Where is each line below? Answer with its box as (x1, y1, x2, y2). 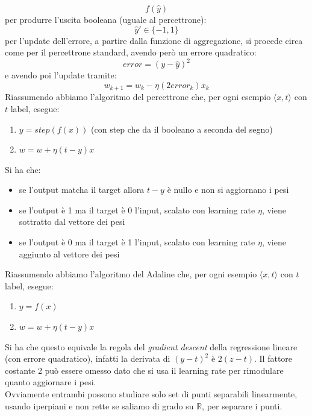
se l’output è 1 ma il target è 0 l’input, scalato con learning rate (19, 203, 255, 216)
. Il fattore (254, 352, 293, 365)
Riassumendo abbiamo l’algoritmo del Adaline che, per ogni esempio (5, 268, 257, 280)
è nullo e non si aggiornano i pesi (167, 183, 289, 196)
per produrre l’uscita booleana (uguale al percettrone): (5, 13, 207, 25)
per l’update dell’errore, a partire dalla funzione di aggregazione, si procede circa (5, 34, 303, 46)
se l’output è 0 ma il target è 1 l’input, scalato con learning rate (19, 236, 255, 248)
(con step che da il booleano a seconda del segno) (91, 122, 273, 135)
